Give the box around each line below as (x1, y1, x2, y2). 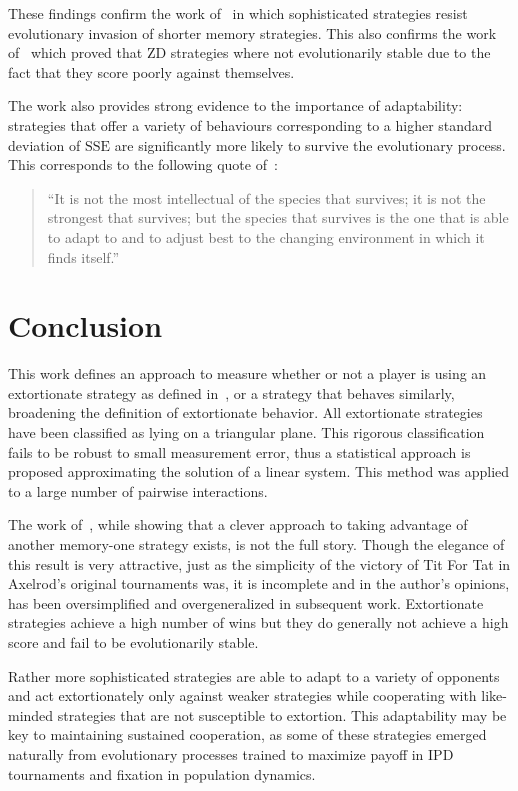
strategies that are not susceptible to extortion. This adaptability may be (57, 704, 507, 725)
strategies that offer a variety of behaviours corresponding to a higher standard (8, 114, 493, 135)
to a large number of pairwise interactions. (8, 480, 268, 501)
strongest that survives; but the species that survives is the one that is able (47, 207, 509, 228)
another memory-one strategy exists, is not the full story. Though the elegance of (8, 534, 505, 554)
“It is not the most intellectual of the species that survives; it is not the (47, 187, 486, 208)
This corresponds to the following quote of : (8, 154, 278, 175)
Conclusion (8, 305, 163, 346)
